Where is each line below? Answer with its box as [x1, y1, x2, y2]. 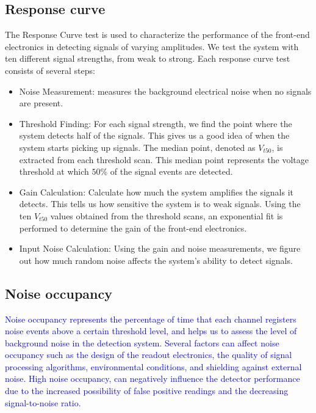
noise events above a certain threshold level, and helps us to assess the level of [5, 324, 297, 337]
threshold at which [19, 165, 89, 178]
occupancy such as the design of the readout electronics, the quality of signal [5, 348, 292, 361]
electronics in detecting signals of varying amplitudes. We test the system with [5, 40, 299, 53]
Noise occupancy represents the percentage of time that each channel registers [5, 312, 296, 325]
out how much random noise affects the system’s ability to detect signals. [19, 254, 293, 266]
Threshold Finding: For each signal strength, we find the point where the [19, 117, 292, 130]
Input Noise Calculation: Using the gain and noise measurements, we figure [19, 242, 301, 255]
